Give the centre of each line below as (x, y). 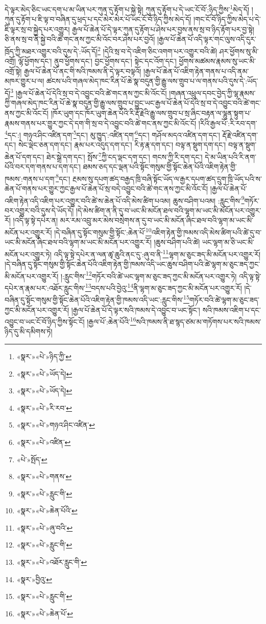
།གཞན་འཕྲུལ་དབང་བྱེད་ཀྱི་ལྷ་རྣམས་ (212, 93)
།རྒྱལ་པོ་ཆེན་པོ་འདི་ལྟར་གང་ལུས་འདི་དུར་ (207, 39)
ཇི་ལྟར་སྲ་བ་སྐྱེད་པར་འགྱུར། (37, 29)
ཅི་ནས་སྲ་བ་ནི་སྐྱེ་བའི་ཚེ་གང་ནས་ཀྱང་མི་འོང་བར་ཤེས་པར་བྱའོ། (80, 39)
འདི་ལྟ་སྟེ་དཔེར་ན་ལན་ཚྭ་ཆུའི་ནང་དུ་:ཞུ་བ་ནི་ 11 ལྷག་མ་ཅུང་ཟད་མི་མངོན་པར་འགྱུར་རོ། (157, 253)
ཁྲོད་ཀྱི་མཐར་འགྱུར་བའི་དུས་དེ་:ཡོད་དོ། (51, 51)
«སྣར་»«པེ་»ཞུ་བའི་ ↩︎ (45, 527)
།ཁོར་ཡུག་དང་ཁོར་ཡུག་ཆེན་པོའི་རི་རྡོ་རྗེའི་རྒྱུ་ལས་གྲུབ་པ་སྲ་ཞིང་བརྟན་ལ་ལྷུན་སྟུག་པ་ (151, 113)
